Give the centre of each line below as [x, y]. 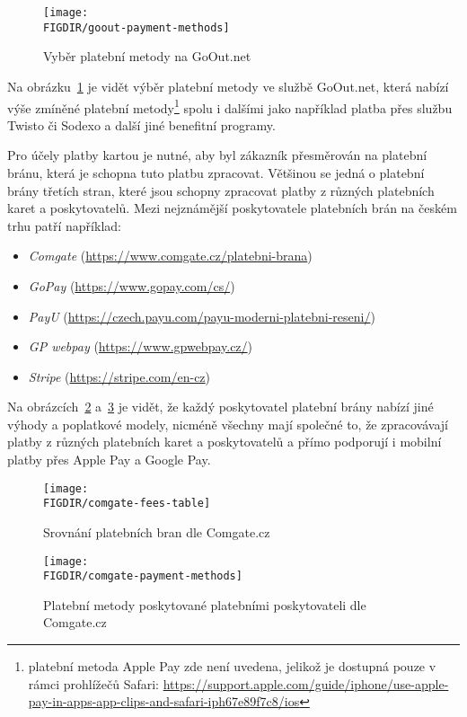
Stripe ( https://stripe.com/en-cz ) [119, 376]
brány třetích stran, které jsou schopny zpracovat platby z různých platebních [221, 190]
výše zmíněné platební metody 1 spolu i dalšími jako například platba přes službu [230, 106]
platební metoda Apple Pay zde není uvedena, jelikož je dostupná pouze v [232, 666]
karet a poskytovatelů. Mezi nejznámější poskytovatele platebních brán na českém [232, 208]
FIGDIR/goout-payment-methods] [137, 27]
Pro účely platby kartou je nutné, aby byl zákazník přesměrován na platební [217, 155]
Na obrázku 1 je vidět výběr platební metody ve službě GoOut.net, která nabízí [228, 86]
